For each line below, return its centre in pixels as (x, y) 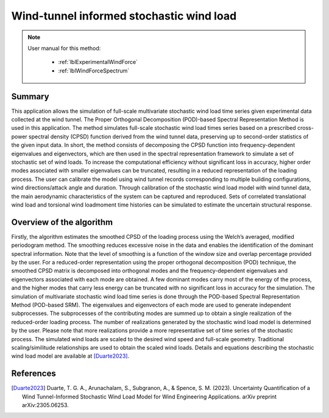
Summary (30, 97)
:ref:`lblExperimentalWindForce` (98, 62)
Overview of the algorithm (62, 222)
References (34, 374)
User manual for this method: (64, 48)
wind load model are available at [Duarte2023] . (70, 356)
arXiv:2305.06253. (46, 405)
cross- (305, 128)
